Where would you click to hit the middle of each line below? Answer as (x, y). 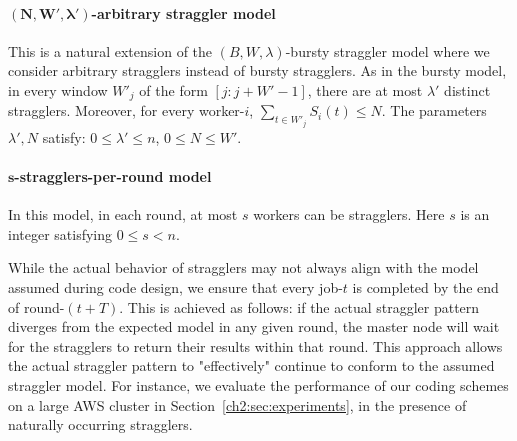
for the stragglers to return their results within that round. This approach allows (255, 345)
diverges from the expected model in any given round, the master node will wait (254, 326)
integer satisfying (60, 233)
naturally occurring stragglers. (100, 424)
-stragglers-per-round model (113, 176)
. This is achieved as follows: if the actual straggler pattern (299, 306)
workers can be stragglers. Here (349, 214)
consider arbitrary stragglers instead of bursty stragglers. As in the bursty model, (257, 70)
